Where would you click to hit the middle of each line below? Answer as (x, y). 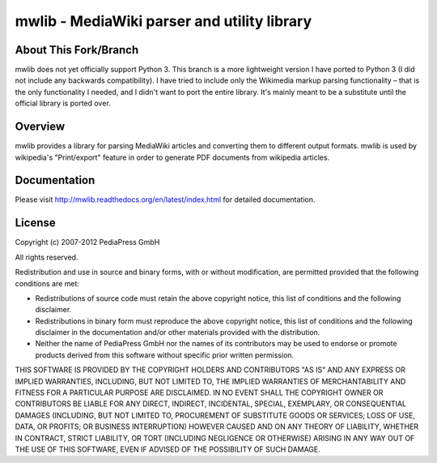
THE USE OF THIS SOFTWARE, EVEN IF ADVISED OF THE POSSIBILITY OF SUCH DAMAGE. (168, 449)
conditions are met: (47, 283)
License (35, 223)
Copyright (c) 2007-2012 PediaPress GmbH (87, 242)
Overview (40, 127)
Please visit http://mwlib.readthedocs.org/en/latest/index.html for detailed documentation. (165, 199)
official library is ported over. (63, 103)
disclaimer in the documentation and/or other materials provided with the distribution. (178, 332)
